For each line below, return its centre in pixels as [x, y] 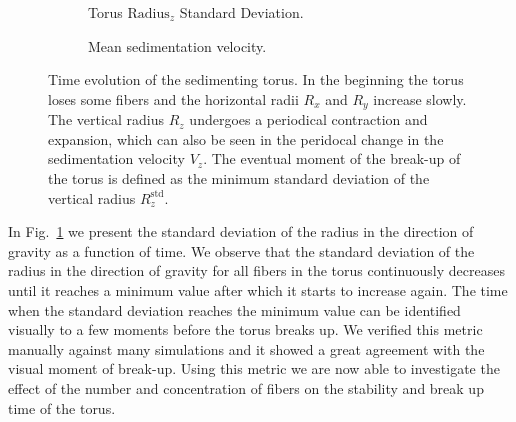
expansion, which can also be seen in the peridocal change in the [246, 138]
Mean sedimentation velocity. [177, 45]
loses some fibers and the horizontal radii [173, 98]
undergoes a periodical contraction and [308, 119]
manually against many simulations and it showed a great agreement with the [246, 348]
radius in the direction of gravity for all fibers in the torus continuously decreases [256, 270]
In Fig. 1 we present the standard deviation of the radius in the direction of [241, 231]
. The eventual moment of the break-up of [332, 158]
